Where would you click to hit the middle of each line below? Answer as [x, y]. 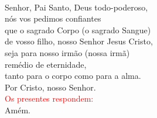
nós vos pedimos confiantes [53, 18]
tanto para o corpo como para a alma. [73, 76]
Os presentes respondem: [49, 98]
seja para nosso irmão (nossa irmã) [67, 52]
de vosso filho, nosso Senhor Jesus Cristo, [79, 41]
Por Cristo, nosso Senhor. [50, 87]
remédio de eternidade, [46, 64]
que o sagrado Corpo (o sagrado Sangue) [78, 29]
